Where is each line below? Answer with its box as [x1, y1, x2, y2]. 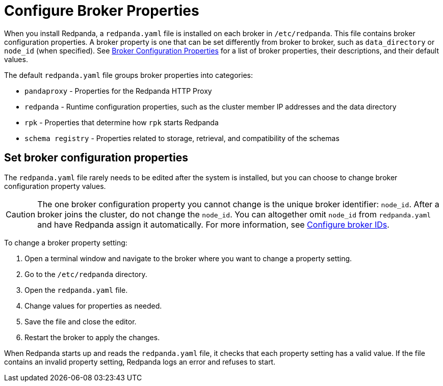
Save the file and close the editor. [24, 317, 137, 326]
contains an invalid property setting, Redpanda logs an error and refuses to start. [4, 357, 276, 366]
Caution [6, 209, 36, 219]
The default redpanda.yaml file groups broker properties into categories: [4, 70, 253, 79]
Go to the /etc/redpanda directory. [24, 269, 147, 279]
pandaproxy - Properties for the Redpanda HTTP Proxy [24, 86, 212, 95]
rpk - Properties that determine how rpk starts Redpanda [24, 118, 219, 127]
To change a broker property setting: [4, 238, 127, 247]
